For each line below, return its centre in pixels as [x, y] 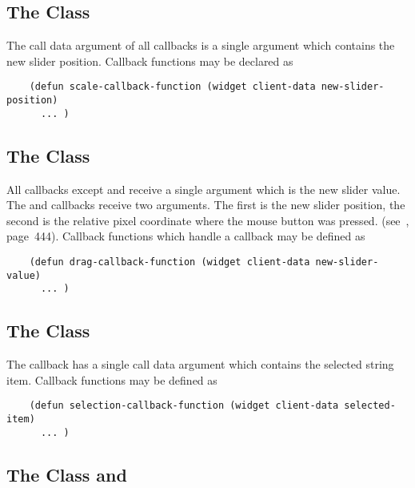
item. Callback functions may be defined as [112, 379]
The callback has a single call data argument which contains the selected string [200, 364]
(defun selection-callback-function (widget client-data [184, 406]
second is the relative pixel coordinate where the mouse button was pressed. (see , [208, 220]
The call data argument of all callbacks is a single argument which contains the [201, 45]
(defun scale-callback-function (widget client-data [172, 87]
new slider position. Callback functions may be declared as [150, 60]
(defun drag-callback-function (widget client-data [170, 262]
